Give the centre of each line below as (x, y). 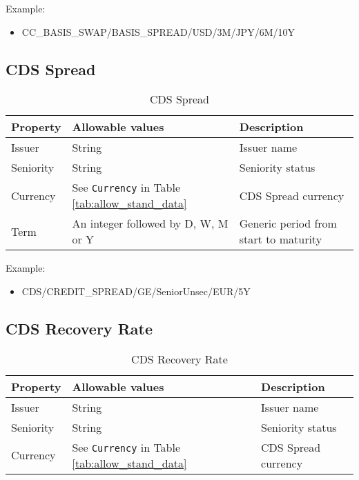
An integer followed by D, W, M (150, 223)
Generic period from (288, 223)
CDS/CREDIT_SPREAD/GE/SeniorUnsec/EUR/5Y (136, 291)
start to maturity (281, 239)
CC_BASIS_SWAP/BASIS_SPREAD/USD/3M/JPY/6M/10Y (158, 31)
